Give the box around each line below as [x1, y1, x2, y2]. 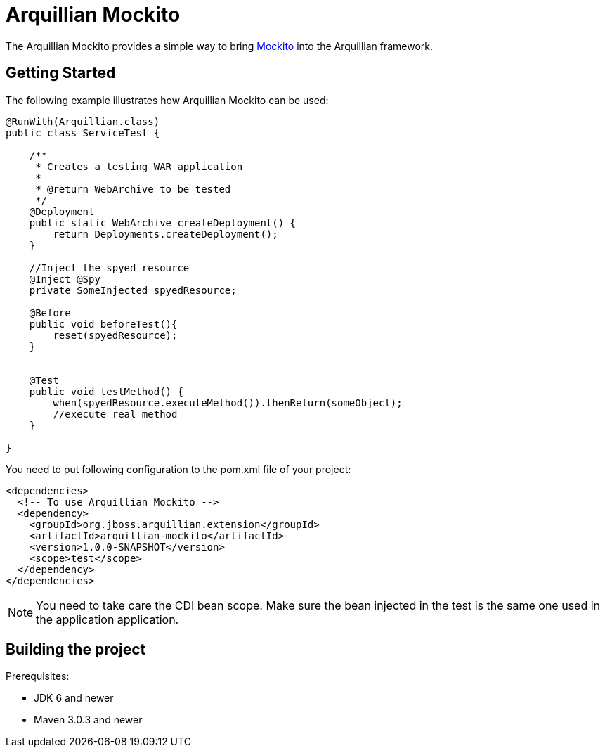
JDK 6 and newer [34, 692, 114, 704]
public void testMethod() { [29, 385, 183, 397]
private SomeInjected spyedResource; [29, 284, 237, 296]
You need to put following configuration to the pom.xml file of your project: [6, 463, 351, 475]
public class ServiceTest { [6, 127, 160, 139]
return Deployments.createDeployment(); [53, 228, 278, 240]
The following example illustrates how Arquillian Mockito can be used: [6, 94, 329, 106]
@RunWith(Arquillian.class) [6, 115, 160, 127]
